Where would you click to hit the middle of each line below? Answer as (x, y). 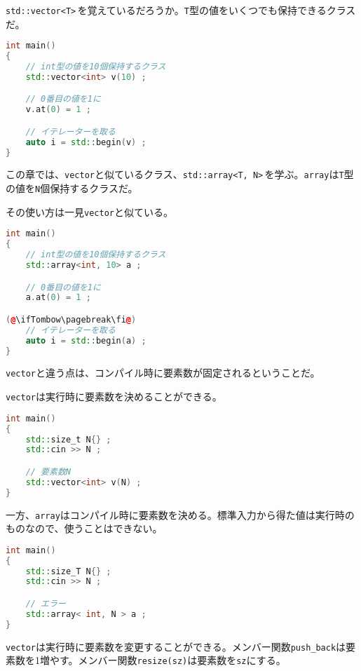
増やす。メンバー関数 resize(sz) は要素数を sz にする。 (163, 660)
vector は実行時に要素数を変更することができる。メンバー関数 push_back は (176, 646)
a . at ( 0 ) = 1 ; (58, 298)
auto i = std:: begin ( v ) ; (86, 142)
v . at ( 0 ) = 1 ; (58, 110)
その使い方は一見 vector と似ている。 (89, 211)
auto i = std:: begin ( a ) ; (86, 340)
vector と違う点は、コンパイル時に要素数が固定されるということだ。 (163, 373)
